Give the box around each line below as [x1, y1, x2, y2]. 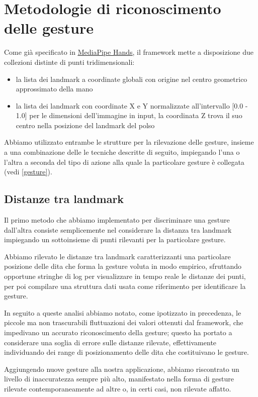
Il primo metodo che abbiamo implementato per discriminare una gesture [4, 215, 230, 225]
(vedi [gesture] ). [4, 166, 52, 177]
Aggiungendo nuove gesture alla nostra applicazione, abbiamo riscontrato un [4, 363, 239, 374]
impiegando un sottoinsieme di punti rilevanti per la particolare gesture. [4, 234, 226, 245]
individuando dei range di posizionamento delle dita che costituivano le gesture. [4, 347, 249, 357]
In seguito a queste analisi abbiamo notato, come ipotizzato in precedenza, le [4, 307, 241, 318]
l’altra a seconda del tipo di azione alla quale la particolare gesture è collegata [4, 156, 244, 167]
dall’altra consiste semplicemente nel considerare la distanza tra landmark [4, 224, 232, 235]
